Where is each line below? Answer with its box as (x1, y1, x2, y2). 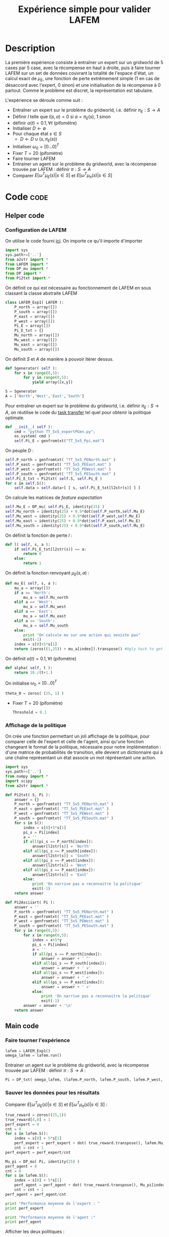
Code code (5, 191, 48, 203)
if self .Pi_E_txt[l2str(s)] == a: (14, 546, 87, 552)
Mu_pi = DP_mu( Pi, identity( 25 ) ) (5, 1159, 80, 1164)
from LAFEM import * (5, 261, 49, 267)
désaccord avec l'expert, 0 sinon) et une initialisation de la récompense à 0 (5, 82, 161, 88)
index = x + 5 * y (32, 937, 62, 942)
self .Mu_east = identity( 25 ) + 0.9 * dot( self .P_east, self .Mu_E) (5, 518, 141, 523)
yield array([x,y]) (32, 380, 73, 385)
